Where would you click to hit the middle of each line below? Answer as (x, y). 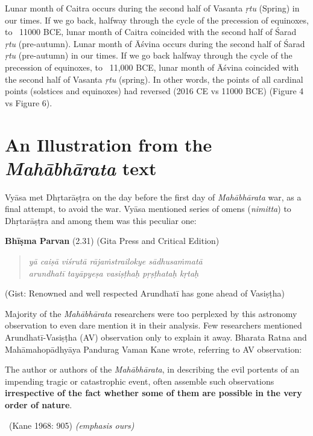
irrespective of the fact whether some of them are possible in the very (153, 393)
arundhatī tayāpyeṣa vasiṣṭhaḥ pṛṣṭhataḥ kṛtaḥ (114, 273)
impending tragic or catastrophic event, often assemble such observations (140, 381)
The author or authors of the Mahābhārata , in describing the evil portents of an (152, 369)
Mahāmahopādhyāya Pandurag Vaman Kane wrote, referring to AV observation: (153, 349)
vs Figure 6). (29, 102)
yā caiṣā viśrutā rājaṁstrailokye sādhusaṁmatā (115, 261)
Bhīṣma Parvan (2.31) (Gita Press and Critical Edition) (112, 241)
